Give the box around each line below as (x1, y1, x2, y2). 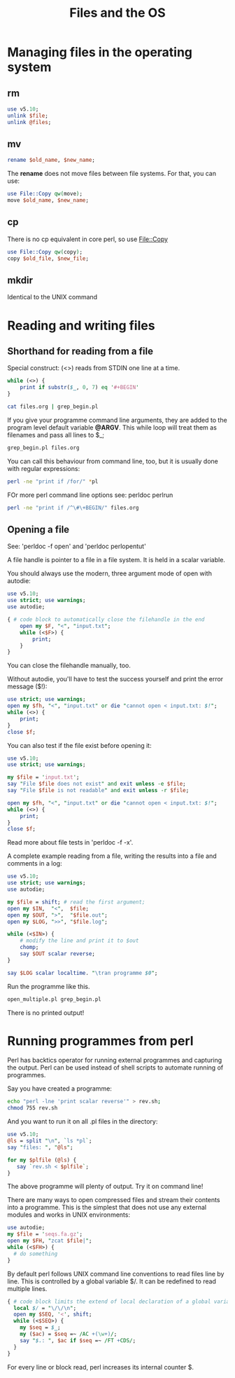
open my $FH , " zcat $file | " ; (7, 1237, 92, 1245)
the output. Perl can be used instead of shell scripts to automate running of (7, 1063, 224, 1072)
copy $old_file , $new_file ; (7, 254, 90, 262)
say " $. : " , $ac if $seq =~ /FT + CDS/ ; (20, 1337, 136, 1344)
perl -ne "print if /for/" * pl (7, 478, 99, 485)
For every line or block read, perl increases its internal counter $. (7, 1363, 194, 1371)
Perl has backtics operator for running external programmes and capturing (7, 1056, 222, 1065)
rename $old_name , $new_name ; (7, 156, 96, 164)
